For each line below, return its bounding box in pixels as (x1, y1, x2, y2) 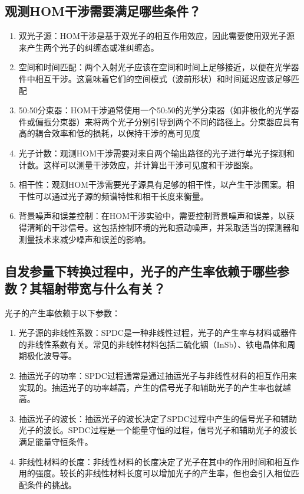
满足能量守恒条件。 (18, 436, 93, 448)
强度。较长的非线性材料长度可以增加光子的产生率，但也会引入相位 (35, 467, 291, 479)
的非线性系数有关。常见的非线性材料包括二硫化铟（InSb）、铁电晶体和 (18, 338, 288, 350)
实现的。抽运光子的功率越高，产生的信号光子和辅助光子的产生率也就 (18, 381, 283, 393)
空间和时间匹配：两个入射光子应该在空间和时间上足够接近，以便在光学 (18, 61, 291, 73)
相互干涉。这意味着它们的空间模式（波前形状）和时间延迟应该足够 (35, 72, 291, 84)
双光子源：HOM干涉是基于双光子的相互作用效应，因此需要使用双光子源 (18, 30, 295, 42)
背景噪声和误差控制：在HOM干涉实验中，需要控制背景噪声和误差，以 (18, 210, 287, 222)
